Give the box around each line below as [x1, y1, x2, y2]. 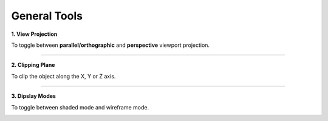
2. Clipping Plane [11, 61, 55, 69]
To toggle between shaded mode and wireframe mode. [11, 103, 149, 111]
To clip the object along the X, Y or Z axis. [11, 72, 116, 80]
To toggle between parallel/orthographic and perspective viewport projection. [11, 41, 210, 49]
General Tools [11, 9, 83, 22]
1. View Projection [11, 30, 58, 38]
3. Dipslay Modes [11, 92, 56, 100]
